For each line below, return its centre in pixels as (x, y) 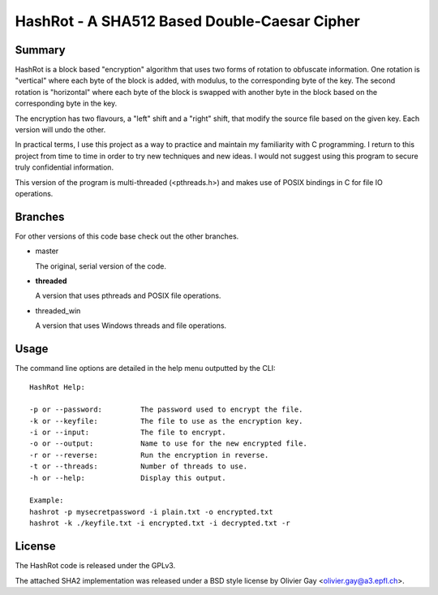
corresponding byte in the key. (66, 103)
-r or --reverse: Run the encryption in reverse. (149, 455)
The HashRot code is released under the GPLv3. (95, 566)
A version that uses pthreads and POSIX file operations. (128, 295)
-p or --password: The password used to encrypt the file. (166, 410)
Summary (40, 50)
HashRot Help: (57, 387)
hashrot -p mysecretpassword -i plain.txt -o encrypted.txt (151, 512)
